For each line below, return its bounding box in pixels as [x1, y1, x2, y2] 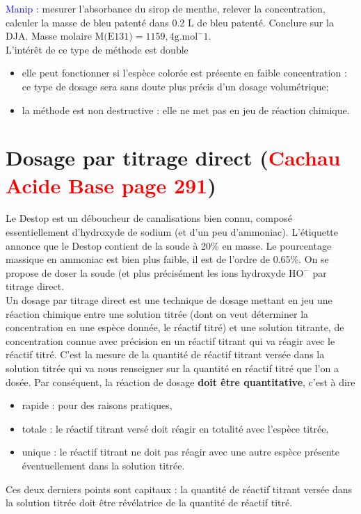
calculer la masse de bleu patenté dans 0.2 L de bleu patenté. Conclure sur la [6, 15, 334, 29]
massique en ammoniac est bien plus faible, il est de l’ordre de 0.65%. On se [6, 252, 329, 266]
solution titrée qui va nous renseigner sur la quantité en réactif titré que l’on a [6, 361, 339, 375]
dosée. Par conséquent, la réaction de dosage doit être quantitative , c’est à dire [6, 374, 355, 389]
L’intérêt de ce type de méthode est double [6, 42, 188, 56]
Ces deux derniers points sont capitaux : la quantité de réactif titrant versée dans [6, 481, 353, 496]
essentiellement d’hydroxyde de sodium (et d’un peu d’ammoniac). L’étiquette [6, 225, 339, 239]
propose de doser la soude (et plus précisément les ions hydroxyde [6, 265, 286, 280]
